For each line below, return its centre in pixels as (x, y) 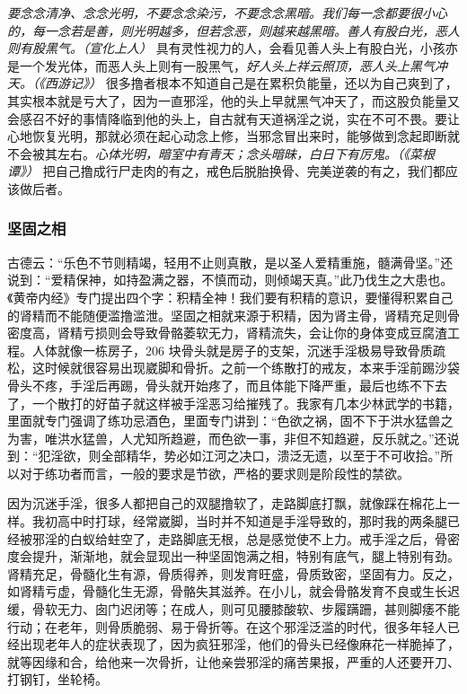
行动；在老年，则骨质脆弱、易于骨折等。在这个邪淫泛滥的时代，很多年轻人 (227, 626)
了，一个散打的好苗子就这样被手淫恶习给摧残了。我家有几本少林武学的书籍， (233, 403)
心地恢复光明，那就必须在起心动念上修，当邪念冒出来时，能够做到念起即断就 (233, 136)
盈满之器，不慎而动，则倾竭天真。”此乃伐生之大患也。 (296, 280)
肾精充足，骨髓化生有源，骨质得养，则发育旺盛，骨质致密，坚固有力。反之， (233, 573)
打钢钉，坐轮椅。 (57, 679)
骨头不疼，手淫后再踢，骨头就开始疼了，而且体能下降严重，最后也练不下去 (227, 385)
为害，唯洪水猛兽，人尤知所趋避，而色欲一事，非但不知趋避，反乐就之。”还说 (233, 438)
